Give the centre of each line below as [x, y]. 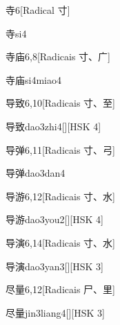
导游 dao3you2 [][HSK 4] [54, 219]
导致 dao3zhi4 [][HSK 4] [53, 126]
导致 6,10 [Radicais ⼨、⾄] [60, 103]
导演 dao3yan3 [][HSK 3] [54, 266]
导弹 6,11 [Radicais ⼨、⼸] [60, 149]
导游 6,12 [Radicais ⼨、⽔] [60, 196]
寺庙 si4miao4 [33, 79]
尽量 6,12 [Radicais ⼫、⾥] [60, 289]
